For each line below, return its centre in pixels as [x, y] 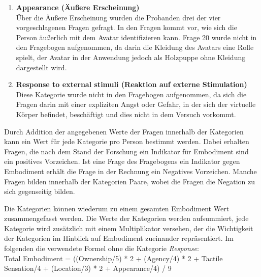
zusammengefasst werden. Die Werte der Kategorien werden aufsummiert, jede [126, 218]
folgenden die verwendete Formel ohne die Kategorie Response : [102, 248]
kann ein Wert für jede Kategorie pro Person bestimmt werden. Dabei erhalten [127, 141]
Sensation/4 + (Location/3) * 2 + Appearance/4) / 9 [88, 268]
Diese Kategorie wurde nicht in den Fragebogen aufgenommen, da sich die [131, 94]
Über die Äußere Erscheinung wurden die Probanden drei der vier [118, 17]
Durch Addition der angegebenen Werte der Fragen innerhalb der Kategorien [124, 131]
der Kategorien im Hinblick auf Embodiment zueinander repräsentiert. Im [119, 238]
